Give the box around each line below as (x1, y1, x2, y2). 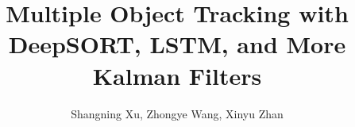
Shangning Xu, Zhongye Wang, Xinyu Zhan (71, 105, 284, 121)
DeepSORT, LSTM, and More (8, 28, 346, 60)
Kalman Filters (92, 59, 262, 91)
